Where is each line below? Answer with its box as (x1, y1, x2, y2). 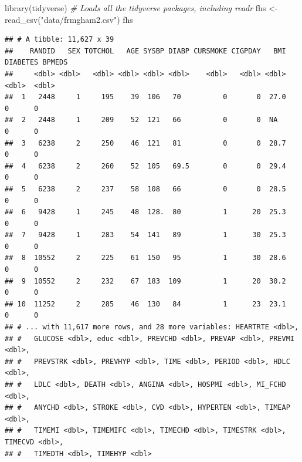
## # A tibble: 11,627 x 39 (5, 35, 114, 44)
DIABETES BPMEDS (5, 58, 68, 67)
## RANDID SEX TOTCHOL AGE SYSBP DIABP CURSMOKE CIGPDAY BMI (5, 46, 286, 55)
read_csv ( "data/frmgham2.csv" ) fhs (5, 13, 133, 25)
